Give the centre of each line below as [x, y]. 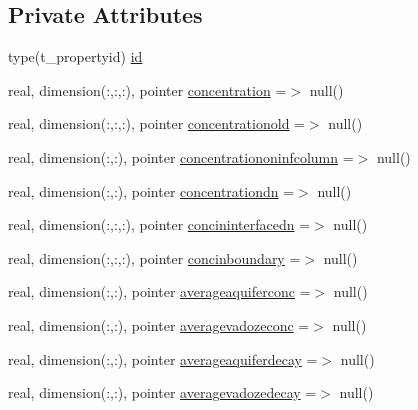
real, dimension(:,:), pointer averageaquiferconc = [159, 291]
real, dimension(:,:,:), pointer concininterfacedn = [159, 224]
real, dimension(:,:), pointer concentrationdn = [151, 190]
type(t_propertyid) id [75, 56]
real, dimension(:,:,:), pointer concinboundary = [154, 257]
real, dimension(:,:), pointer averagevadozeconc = [159, 324]
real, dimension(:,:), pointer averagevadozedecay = [162, 392]
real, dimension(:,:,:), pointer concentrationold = [156, 123]
